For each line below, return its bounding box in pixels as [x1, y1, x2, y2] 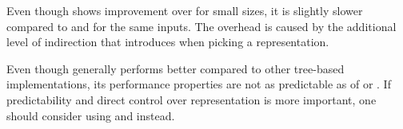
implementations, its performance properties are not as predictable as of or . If [6, 76, 391, 92]
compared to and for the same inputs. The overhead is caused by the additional [6, 18, 397, 34]
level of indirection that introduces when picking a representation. [6, 33, 329, 50]
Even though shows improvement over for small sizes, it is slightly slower [6, 2, 363, 18]
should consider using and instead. [6, 107, 175, 123]
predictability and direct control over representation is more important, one [6, 91, 377, 107]
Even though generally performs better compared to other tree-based [6, 60, 345, 76]
